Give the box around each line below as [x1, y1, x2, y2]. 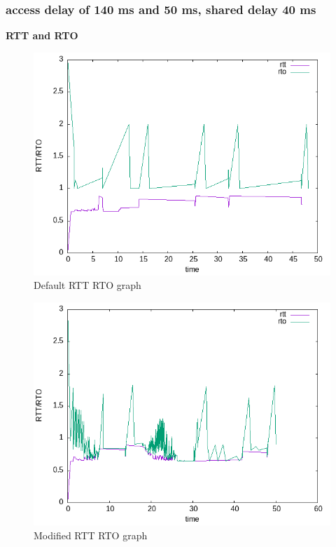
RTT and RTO [6, 28, 78, 43]
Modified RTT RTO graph [34, 527, 148, 542]
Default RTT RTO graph [34, 278, 141, 292]
